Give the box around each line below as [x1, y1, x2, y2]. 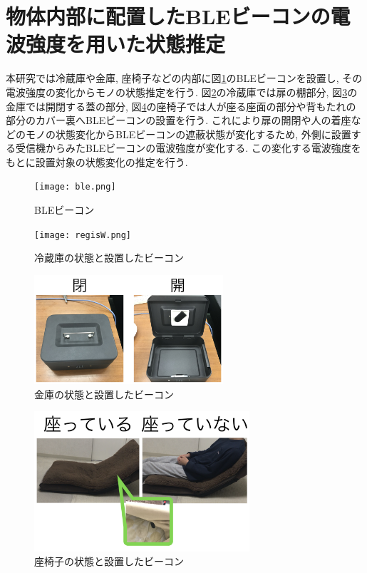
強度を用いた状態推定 [26, 29, 226, 58]
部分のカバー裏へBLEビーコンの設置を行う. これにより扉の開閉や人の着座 [6, 113, 351, 128]
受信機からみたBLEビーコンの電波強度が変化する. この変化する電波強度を [15, 140, 361, 155]
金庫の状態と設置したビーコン [34, 386, 174, 401]
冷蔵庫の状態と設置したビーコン [34, 250, 184, 265]
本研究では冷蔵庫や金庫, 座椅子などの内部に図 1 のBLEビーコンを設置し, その [6, 71, 363, 86]
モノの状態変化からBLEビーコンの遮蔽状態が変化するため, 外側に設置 [25, 126, 351, 141]
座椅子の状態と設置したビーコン [34, 554, 184, 569]
